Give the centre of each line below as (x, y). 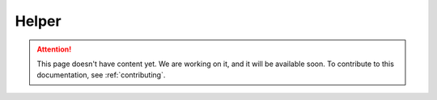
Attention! (54, 49)
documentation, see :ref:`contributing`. (101, 75)
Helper (38, 21)
